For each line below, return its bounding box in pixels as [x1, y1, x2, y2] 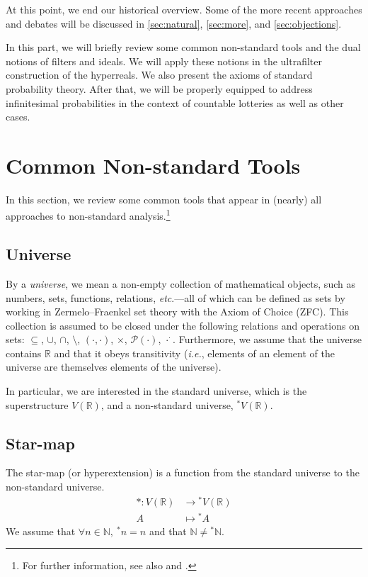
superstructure [6, 397, 69, 412]
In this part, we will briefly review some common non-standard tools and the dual [6, 40, 361, 55]
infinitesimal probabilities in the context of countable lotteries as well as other [6, 95, 344, 110]
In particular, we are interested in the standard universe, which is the [6, 383, 307, 398]
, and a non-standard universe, [100, 397, 234, 412]
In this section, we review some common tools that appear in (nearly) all [6, 191, 322, 206]
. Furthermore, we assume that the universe [173, 332, 362, 347]
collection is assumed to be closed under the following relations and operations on [6, 318, 360, 332]
